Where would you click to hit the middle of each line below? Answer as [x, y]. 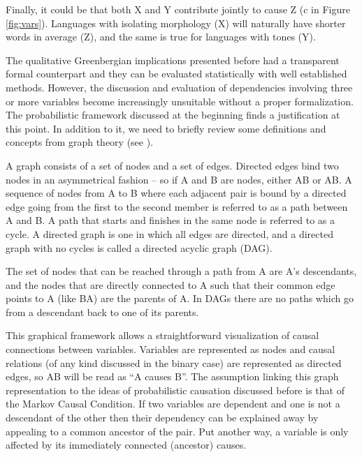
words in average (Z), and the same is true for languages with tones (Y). [161, 37]
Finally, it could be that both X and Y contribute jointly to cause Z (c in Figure [178, 9]
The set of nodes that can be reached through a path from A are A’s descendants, [181, 271]
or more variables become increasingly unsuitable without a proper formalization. [180, 101]
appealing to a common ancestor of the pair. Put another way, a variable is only [177, 431]
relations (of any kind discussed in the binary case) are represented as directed [174, 362]
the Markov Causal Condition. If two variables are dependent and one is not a [173, 404]
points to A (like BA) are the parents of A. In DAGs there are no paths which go [180, 298]
